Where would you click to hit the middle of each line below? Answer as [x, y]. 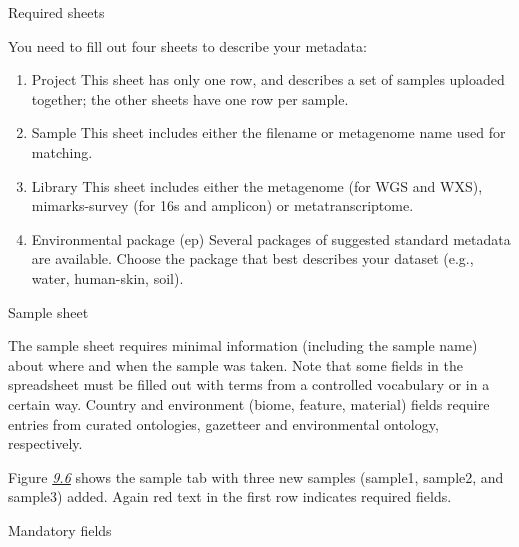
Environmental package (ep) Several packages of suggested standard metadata [271, 238]
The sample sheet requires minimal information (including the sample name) [243, 345]
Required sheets [56, 12]
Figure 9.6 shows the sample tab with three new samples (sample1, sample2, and [256, 476]
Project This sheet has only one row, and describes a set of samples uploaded [268, 79]
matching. [62, 151]
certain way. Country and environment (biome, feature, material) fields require [249, 403]
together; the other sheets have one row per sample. [190, 98]
